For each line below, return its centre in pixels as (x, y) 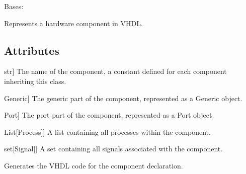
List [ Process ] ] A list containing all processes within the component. (107, 132)
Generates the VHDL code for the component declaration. (94, 165)
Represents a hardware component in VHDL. (73, 23)
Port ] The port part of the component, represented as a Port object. (109, 115)
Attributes (32, 50)
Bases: (14, 6)
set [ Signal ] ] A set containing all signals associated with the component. (113, 149)
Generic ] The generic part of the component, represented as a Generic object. (123, 98)
